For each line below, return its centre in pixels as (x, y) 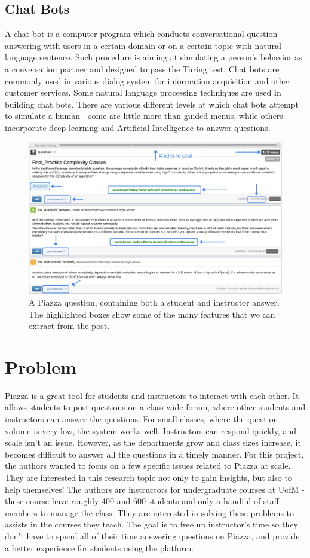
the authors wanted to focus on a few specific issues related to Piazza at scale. (148, 466)
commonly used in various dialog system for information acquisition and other (148, 80)
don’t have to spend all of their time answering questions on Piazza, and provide (152, 536)
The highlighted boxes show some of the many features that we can (152, 314)
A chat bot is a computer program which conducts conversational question (141, 34)
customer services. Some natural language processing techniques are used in (143, 92)
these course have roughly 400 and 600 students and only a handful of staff (142, 501)
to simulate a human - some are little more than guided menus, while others (144, 116)
